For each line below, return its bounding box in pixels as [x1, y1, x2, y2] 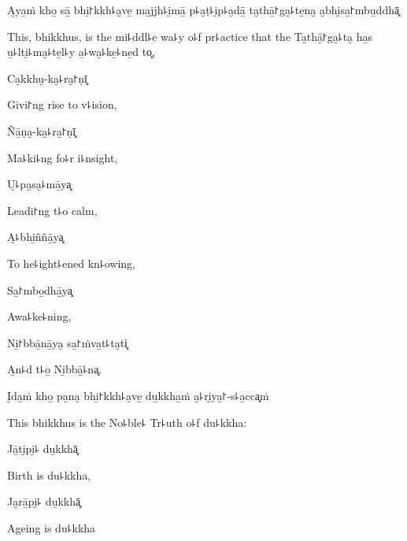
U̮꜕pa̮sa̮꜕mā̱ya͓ [7, 176, 72, 192]
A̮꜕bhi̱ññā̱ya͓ [7, 228, 64, 245]
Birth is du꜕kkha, [7, 466, 91, 483]
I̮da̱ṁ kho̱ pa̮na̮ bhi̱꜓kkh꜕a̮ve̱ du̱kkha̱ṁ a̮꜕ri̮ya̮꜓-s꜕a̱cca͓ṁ [7, 387, 269, 403]
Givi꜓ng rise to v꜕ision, [7, 96, 117, 113]
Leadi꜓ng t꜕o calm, [7, 202, 98, 218]
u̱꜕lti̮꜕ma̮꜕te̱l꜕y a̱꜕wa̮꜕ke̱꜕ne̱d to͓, [7, 43, 155, 60]
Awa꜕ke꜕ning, [7, 308, 72, 324]
